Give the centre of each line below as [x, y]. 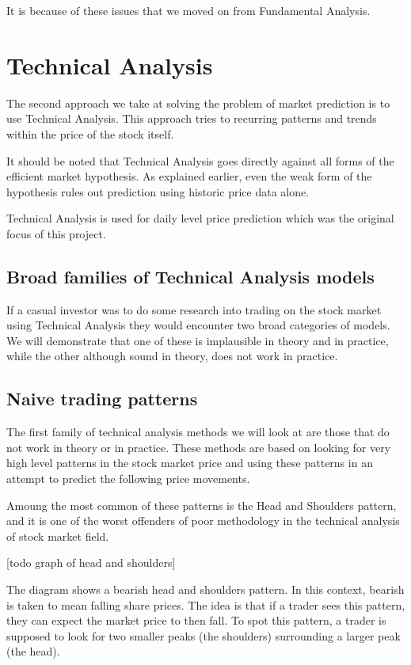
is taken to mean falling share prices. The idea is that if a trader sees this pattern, [206, 604]
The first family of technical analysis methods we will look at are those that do [198, 432]
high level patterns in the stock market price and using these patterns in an [190, 463]
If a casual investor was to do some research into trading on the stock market [194, 309]
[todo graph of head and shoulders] [91, 562]
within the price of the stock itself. [90, 133]
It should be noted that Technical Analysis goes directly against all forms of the [200, 160]
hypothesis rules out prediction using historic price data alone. [158, 191]
